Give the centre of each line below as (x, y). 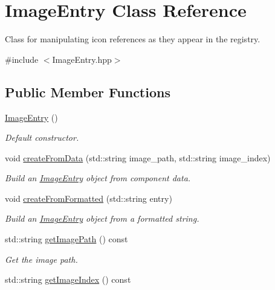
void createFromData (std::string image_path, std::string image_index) (138, 157)
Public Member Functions (88, 92)
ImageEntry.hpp (82, 59)
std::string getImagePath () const (66, 239)
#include (22, 59)
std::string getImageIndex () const (68, 279)
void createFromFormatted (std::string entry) (89, 198)
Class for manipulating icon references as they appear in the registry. (133, 39)
